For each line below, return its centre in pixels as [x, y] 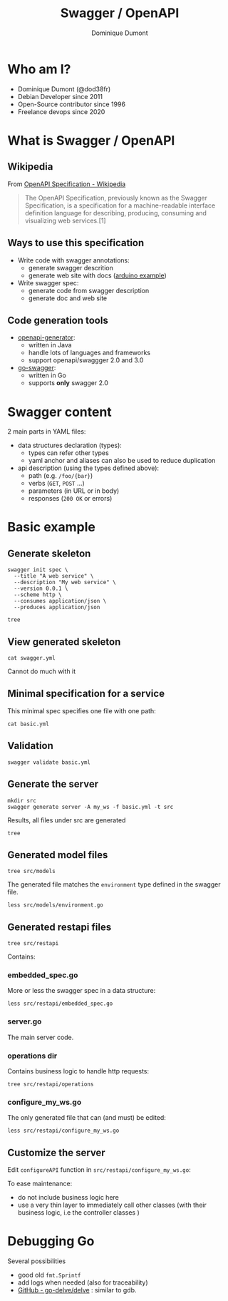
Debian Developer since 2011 [60, 96]
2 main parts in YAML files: [47, 432]
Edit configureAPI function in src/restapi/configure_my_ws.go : [99, 1170]
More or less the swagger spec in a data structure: [82, 991]
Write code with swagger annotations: [73, 260]
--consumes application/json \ [60, 601]
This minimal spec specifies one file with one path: [82, 710]
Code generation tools [58, 320]
